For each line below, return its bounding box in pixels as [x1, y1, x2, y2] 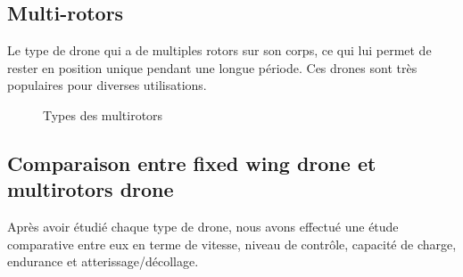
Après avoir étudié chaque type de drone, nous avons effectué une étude [7, 217, 399, 236]
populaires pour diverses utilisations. [7, 76, 207, 94]
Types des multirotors [43, 105, 163, 124]
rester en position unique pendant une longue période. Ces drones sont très [7, 58, 418, 77]
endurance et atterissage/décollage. [7, 252, 199, 271]
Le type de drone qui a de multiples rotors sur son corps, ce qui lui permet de [7, 41, 432, 60]
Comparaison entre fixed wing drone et [7, 149, 376, 176]
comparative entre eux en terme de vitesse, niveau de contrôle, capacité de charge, [7, 234, 457, 253]
